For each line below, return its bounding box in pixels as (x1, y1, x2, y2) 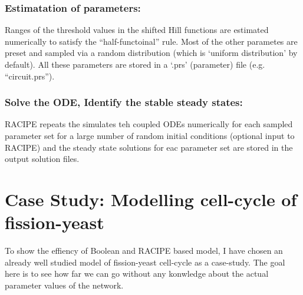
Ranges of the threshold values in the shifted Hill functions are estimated (5, 24, 269, 36)
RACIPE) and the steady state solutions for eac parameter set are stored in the (5, 141, 293, 153)
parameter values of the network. (5, 279, 124, 291)
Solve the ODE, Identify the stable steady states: (5, 95, 243, 110)
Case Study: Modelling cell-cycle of (5, 187, 297, 211)
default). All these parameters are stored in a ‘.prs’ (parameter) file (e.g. (5, 58, 265, 70)
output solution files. (5, 153, 80, 165)
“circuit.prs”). (5, 69, 55, 82)
